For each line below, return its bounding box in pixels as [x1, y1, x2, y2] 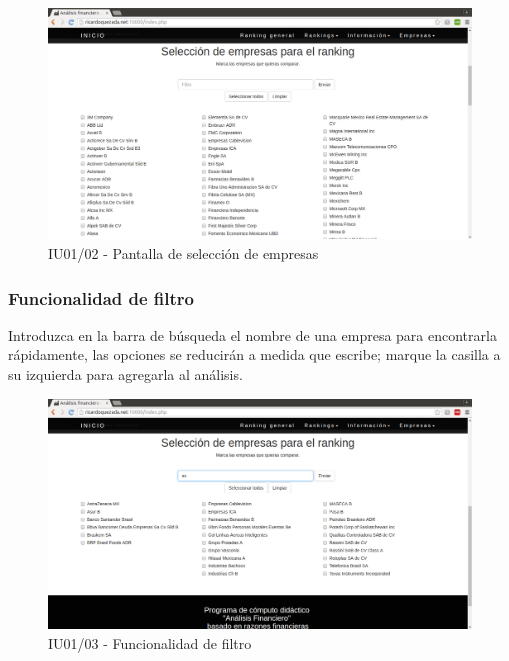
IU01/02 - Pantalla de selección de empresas [48, 243, 319, 264]
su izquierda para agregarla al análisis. [8, 364, 243, 385]
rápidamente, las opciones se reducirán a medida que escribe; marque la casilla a [8, 344, 501, 365]
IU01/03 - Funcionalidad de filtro [48, 632, 252, 653]
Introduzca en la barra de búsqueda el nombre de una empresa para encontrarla [8, 324, 497, 345]
